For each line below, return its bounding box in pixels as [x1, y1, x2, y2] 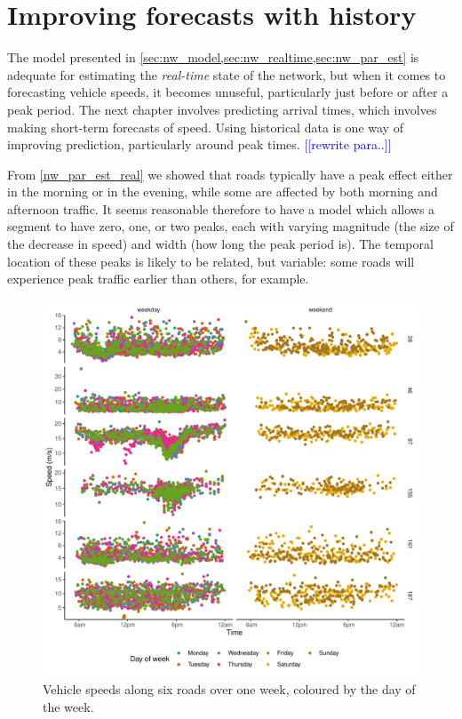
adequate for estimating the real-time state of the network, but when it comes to [7, 65, 446, 84]
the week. [43, 698, 94, 716]
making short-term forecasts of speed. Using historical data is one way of [7, 117, 403, 136]
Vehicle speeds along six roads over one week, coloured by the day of [43, 680, 416, 699]
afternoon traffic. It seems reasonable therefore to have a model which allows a [7, 199, 435, 218]
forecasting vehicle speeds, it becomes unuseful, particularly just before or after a [7, 83, 449, 101]
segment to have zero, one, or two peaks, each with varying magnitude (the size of [7, 217, 454, 236]
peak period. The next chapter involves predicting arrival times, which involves [7, 100, 437, 118]
